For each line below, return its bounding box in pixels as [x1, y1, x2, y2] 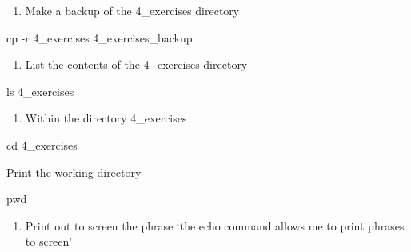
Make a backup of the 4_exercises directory [25, 2, 240, 18]
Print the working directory [6, 163, 142, 180]
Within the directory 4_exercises [25, 110, 187, 126]
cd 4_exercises [6, 136, 78, 153]
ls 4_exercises [6, 82, 74, 99]
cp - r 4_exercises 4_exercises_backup [6, 29, 193, 46]
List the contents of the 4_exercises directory [25, 56, 248, 73]
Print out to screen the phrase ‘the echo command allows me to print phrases [25, 217, 405, 234]
